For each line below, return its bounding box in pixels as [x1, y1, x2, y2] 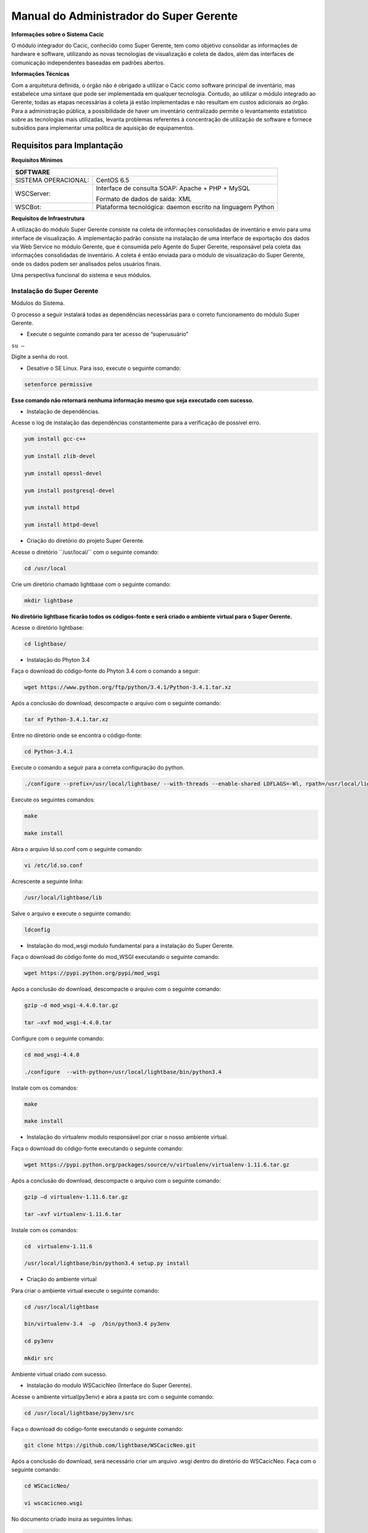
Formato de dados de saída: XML [96, 194, 192, 203]
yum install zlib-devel [24, 453, 96, 460]
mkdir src [24, 1355, 54, 1361]
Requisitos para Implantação [11, 140, 123, 151]
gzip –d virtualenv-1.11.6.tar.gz [24, 1193, 128, 1200]
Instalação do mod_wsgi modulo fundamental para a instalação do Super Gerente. [26, 942, 234, 949]
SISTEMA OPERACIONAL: [15, 175, 90, 184]
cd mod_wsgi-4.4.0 [24, 1051, 80, 1058]
